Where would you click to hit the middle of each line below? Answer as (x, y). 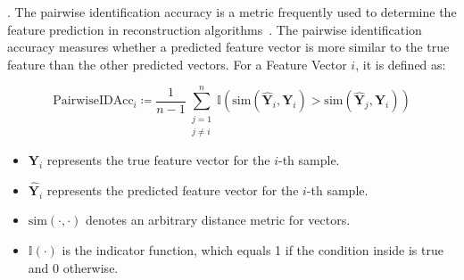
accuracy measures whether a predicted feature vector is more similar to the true (228, 47)
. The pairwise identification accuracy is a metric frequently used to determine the (232, 12)
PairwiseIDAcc (93, 101)
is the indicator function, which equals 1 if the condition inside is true (253, 249)
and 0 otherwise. (73, 267)
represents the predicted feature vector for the (173, 189)
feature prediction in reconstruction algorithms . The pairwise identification (215, 29)
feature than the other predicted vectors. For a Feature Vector (177, 64)
